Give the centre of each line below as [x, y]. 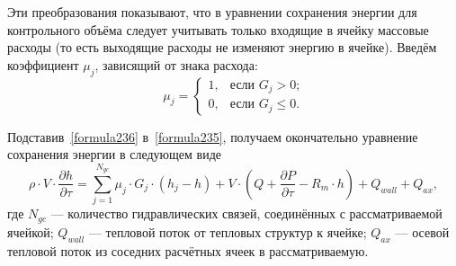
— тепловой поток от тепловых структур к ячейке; [228, 231]
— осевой [422, 231]
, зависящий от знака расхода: [176, 64]
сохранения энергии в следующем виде [115, 154]
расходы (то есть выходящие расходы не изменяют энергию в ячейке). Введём [222, 47]
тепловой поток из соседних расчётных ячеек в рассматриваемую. [188, 250]
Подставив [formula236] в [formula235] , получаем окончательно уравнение [213, 136]
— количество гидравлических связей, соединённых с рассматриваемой [246, 213]
